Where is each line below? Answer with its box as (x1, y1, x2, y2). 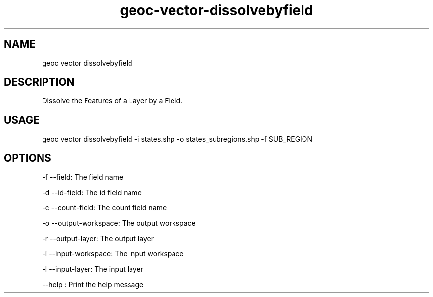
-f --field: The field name (42, 173, 124, 182)
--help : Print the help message (42, 280, 144, 289)
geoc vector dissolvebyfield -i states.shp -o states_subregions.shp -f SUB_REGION (42, 135, 313, 144)
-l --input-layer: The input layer (42, 265, 143, 274)
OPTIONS (4, 151, 51, 164)
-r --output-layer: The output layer (42, 234, 154, 243)
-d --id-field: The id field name (42, 188, 142, 197)
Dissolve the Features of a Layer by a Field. (42, 97, 182, 105)
